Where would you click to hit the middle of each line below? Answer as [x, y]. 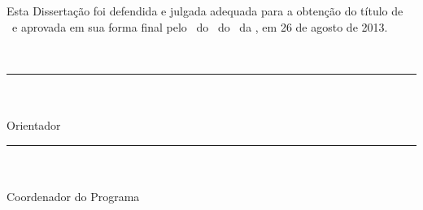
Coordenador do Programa [73, 196]
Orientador [34, 125]
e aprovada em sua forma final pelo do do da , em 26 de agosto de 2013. [200, 26]
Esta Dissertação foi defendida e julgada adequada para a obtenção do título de [205, 11]
